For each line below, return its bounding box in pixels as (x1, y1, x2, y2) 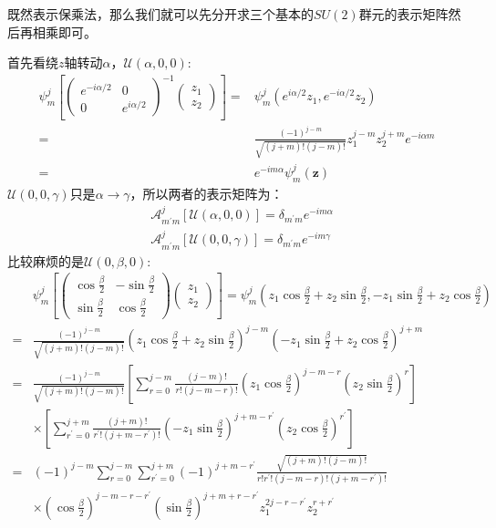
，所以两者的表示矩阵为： (129, 183, 284, 202)
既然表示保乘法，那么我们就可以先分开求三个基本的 (7, 5, 314, 23)
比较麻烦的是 (7, 251, 84, 270)
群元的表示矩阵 (358, 5, 449, 23)
